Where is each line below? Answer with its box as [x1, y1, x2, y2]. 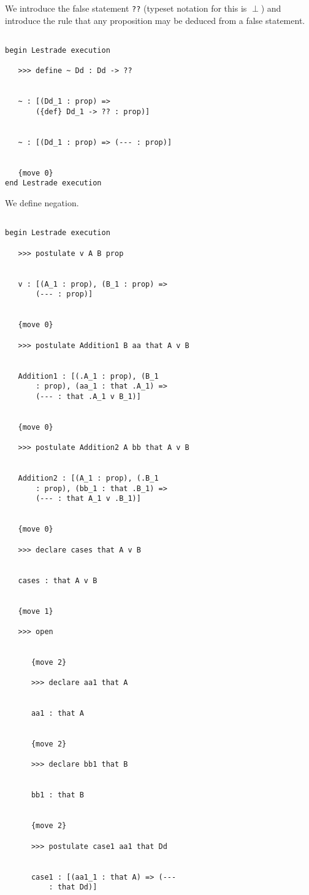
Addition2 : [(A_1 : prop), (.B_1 [18, 474, 159, 483]
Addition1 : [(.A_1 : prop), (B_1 [18, 371, 159, 381]
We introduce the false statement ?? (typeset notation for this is [5, 2, 247, 14]
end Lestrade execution [5, 179, 102, 188]
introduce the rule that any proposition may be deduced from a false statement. [5, 14, 305, 26]
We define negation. [5, 196, 79, 209]
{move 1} [18, 606, 53, 616]
